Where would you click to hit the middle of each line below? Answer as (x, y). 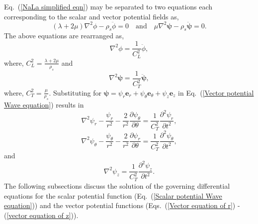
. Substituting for (75, 92)
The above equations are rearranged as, (64, 36)
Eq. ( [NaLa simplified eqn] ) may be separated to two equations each (108, 6)
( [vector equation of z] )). (41, 215)
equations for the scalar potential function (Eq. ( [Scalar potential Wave (113, 195)
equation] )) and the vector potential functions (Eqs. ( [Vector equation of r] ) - (122, 205)
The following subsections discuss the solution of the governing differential (117, 185)
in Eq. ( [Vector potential (216, 92)
